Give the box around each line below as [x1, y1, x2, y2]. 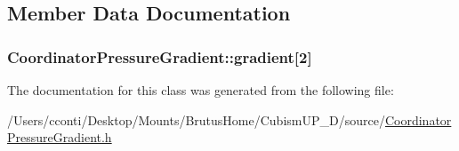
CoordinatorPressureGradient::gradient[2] [7, 45, 312, 68]
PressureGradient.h [7, 128, 112, 147]
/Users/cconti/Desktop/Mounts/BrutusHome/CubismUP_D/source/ [7, 110, 385, 129]
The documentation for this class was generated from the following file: [7, 81, 394, 99]
